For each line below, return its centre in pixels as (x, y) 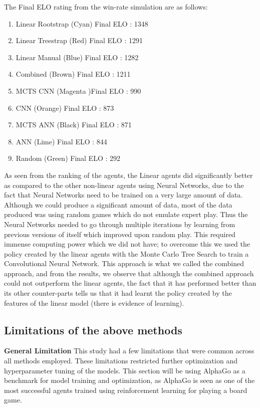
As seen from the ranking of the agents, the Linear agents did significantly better (128, 175)
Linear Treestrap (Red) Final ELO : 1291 (79, 40)
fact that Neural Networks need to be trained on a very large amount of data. (123, 195)
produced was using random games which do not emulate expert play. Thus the (126, 214)
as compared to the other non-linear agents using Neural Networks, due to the (124, 185)
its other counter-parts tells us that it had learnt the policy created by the (118, 293)
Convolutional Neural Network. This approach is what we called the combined (124, 263)
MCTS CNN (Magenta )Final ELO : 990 (78, 90)
